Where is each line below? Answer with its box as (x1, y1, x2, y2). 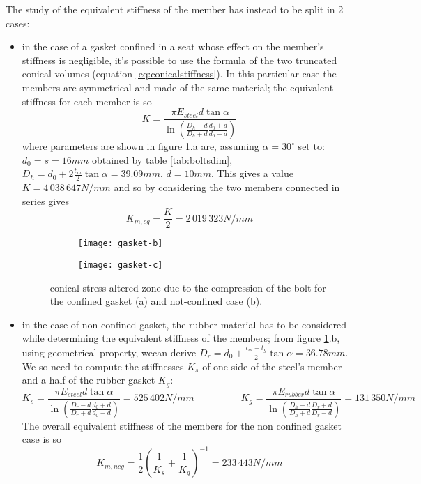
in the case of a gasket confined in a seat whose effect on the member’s (22, 39, 324, 54)
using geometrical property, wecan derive (22, 345, 197, 359)
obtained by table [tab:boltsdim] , (91, 152, 233, 167)
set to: (298, 139, 325, 153)
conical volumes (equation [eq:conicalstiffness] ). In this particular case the (22, 66, 337, 81)
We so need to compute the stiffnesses (22, 358, 184, 373)
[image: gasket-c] (77, 259, 163, 270)
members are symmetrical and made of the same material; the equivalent (22, 80, 334, 94)
